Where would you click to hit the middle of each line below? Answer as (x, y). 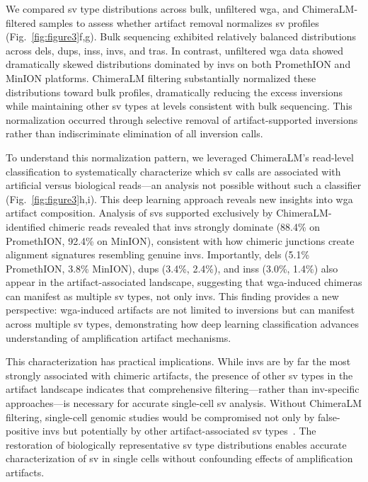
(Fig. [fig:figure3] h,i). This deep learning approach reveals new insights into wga (179, 199)
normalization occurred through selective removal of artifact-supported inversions (182, 119)
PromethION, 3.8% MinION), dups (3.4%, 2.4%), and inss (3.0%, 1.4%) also (172, 268)
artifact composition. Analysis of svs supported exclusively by (139, 213)
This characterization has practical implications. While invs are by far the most (178, 361)
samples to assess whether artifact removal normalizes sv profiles (179, 22)
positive (23, 431)
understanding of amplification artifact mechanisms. (119, 337)
